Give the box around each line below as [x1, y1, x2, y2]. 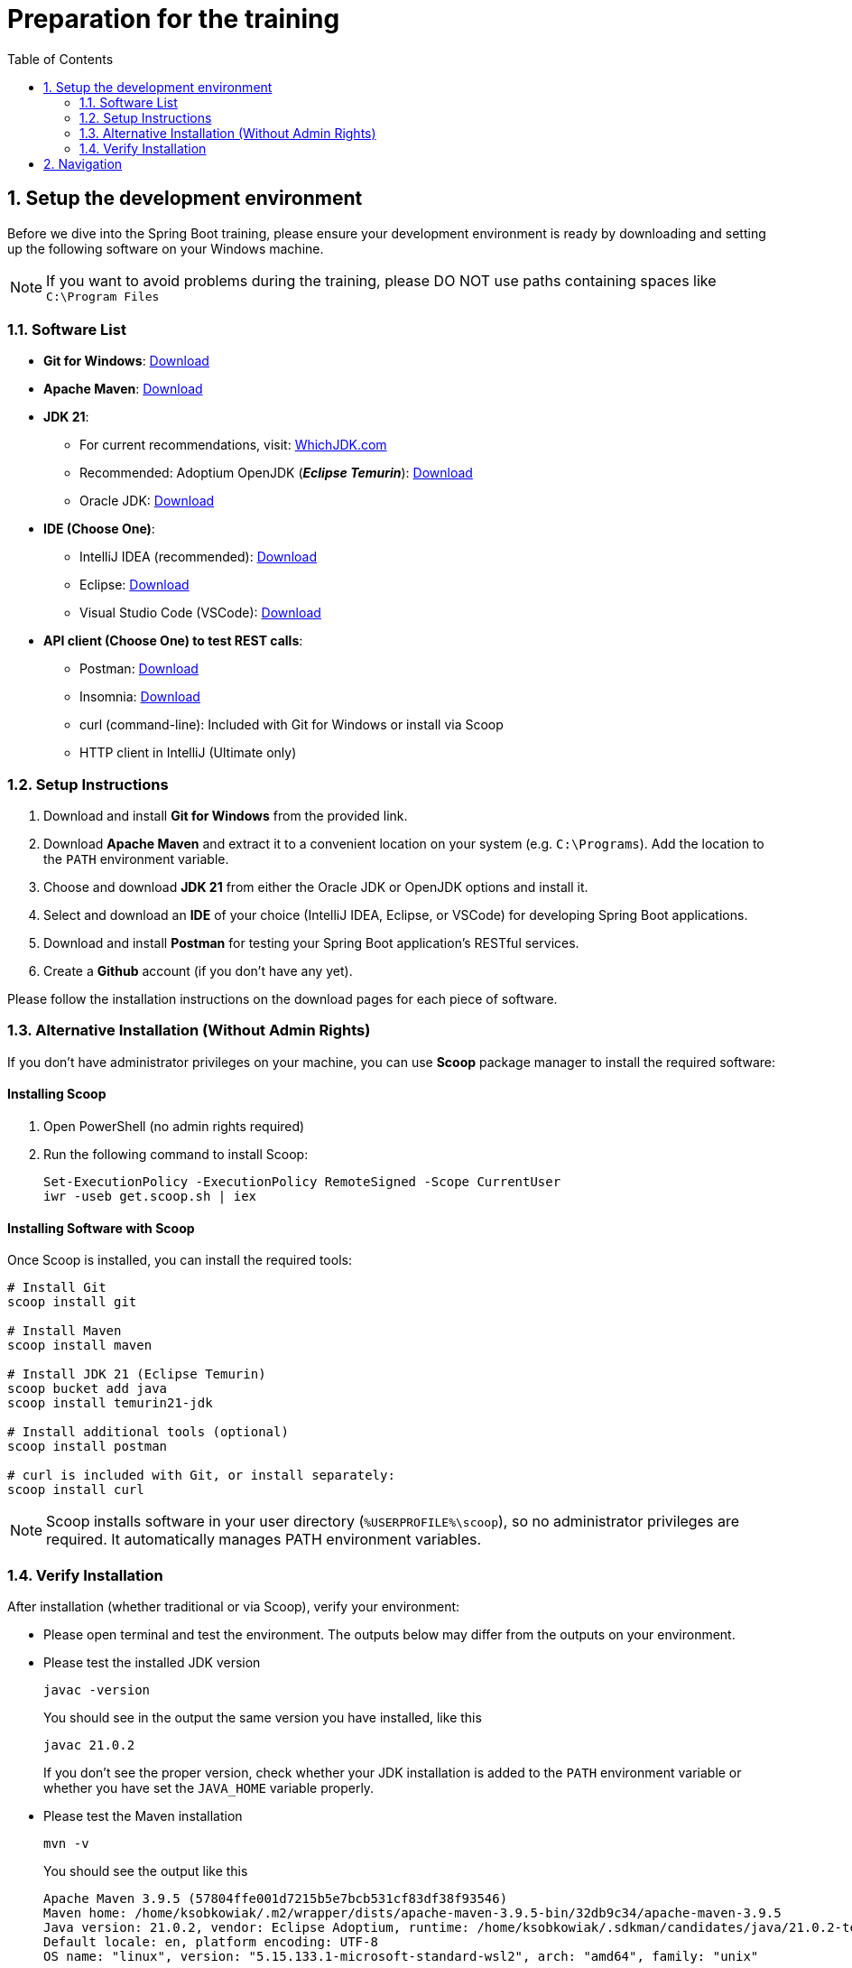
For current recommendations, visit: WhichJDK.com [79, 437, 387, 453]
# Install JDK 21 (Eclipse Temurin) [7, 1367, 266, 1382]
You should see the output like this [43, 1863, 248, 1880]
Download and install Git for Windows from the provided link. [43, 808, 408, 824]
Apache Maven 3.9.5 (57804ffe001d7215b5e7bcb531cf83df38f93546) [43, 1891, 508, 1907]
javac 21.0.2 [43, 1738, 135, 1753]
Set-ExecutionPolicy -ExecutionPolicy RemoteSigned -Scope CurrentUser [43, 1174, 561, 1190]
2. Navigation [43, 155, 123, 172]
